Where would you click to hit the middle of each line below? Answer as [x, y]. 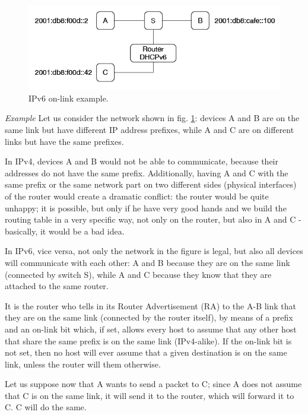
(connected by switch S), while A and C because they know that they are [138, 274]
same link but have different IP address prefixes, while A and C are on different [150, 130]
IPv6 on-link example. [69, 98]
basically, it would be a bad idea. [65, 231]
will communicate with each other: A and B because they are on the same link [147, 262]
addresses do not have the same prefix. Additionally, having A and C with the [147, 172]
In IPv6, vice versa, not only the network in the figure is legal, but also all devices [154, 251]
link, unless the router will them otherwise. [83, 364]
